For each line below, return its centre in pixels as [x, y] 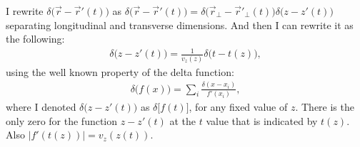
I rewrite [25, 11]
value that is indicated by [262, 120]
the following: [35, 39]
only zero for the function [62, 120]
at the [182, 120]
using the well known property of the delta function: [120, 71]
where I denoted [41, 106]
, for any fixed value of [238, 106]
